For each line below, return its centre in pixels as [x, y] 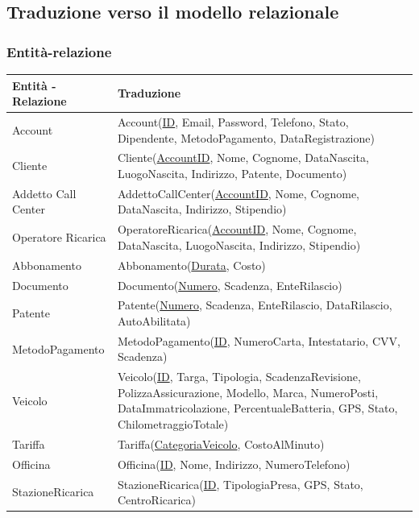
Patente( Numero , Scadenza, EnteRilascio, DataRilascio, [255, 305]
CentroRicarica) [157, 500]
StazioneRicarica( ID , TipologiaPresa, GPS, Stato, [240, 484]
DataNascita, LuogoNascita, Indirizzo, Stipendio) [239, 244]
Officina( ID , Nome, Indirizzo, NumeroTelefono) [234, 464]
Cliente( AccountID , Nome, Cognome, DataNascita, [243, 157]
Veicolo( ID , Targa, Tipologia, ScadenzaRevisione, [239, 377]
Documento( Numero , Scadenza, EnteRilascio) [230, 285]
